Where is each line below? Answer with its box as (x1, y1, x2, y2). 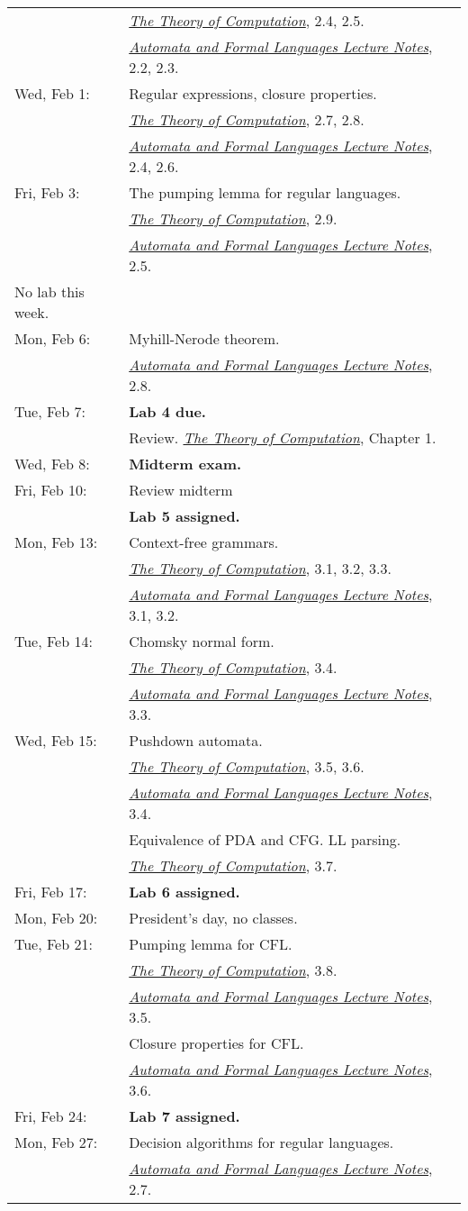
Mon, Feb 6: (14, 328, 91, 349)
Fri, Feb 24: (14, 1106, 87, 1126)
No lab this (14, 281, 85, 302)
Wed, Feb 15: (14, 730, 97, 751)
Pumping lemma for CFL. (129, 933, 292, 954)
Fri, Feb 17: (14, 881, 87, 902)
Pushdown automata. (129, 730, 263, 751)
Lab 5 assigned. (129, 505, 240, 526)
